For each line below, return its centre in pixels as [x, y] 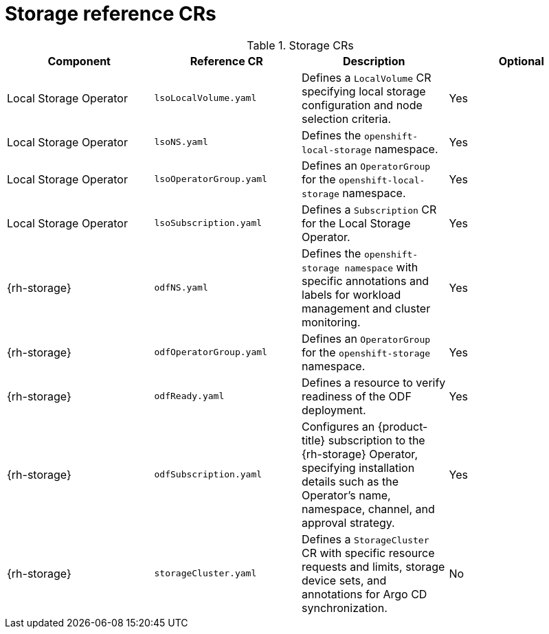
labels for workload [351, 294]
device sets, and [344, 580]
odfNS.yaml [181, 288]
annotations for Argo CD [365, 594]
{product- [403, 426]
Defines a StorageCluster [366, 539]
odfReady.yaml [189, 396]
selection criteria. [347, 118]
